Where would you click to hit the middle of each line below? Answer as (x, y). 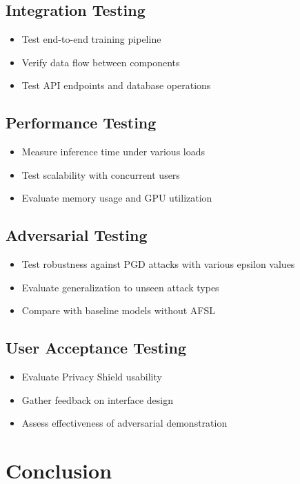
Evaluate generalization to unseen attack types (120, 287)
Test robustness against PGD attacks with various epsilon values (158, 264)
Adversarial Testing (77, 235)
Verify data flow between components (101, 62)
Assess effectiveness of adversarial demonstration (124, 423)
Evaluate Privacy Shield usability (92, 377)
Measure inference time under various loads (113, 152)
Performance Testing (81, 123)
